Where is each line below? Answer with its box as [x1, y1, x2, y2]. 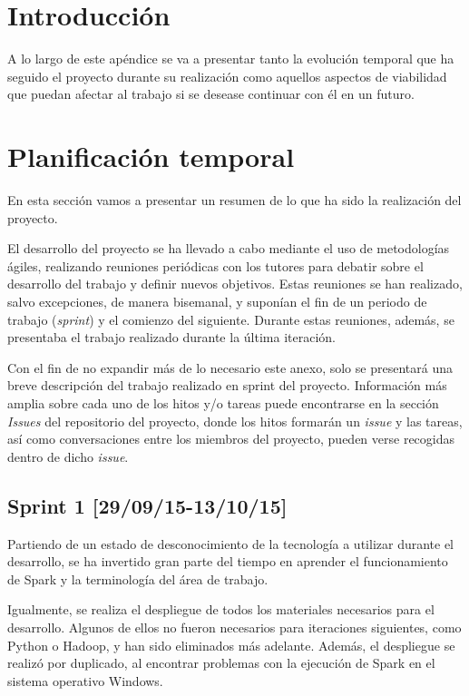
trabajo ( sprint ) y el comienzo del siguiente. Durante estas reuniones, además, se [7, 309, 454, 328]
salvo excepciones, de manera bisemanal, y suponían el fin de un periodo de [7, 292, 427, 310]
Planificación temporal [7, 138, 295, 175]
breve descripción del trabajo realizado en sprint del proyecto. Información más [7, 376, 447, 395]
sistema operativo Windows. [7, 671, 163, 690]
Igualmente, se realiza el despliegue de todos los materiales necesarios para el [7, 600, 435, 619]
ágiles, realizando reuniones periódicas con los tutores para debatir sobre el [7, 256, 424, 275]
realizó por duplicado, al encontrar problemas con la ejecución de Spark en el [7, 653, 435, 672]
